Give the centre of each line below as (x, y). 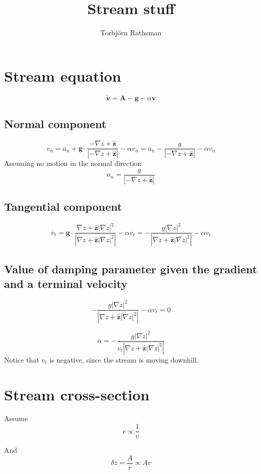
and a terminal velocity (66, 284)
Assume (16, 418)
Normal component (55, 124)
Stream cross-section (77, 394)
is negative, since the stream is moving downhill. (124, 359)
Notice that (22, 359)
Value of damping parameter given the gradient (131, 269)
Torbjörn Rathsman (131, 33)
